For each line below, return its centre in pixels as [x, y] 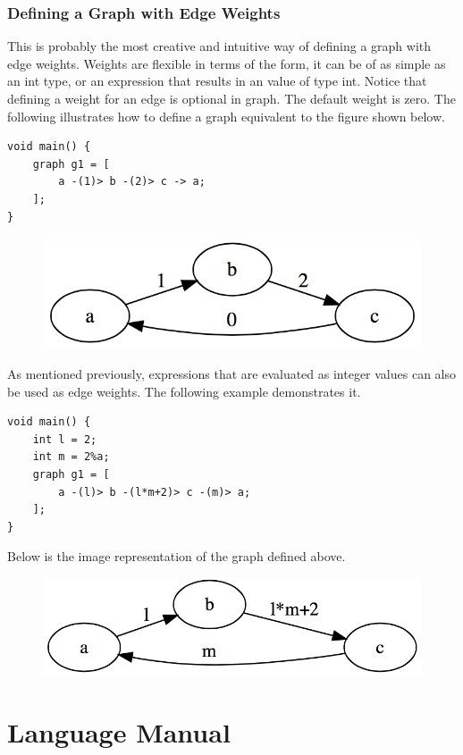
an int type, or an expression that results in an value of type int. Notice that [217, 81]
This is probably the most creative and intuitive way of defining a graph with [219, 46]
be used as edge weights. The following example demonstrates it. [184, 391]
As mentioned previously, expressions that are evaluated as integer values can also [232, 374]
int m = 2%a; [71, 457]
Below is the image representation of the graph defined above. [177, 556]
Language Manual [119, 732]
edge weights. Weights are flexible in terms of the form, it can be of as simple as [227, 63]
